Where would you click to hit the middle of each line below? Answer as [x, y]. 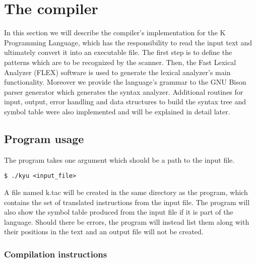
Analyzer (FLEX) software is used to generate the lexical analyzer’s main [117, 72]
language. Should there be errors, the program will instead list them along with [127, 221]
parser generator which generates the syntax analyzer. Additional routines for [124, 91]
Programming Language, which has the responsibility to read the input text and [128, 42]
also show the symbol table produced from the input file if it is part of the [119, 212]
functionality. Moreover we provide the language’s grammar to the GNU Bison [125, 82]
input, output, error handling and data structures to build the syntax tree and [125, 102]
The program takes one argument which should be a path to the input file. [119, 159]
